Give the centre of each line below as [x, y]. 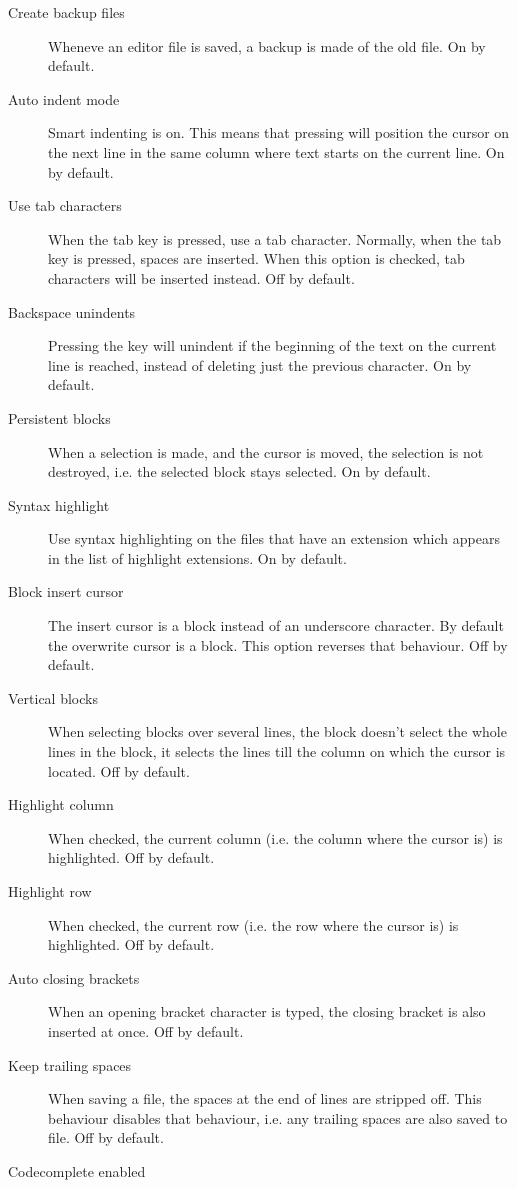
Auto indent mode [64, 98]
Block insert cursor [66, 591]
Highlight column [61, 804]
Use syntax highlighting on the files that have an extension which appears [274, 538]
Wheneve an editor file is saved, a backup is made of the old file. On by [267, 45]
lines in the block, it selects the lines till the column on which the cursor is [277, 751]
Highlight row [50, 891]
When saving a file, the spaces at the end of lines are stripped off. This [265, 1098]
